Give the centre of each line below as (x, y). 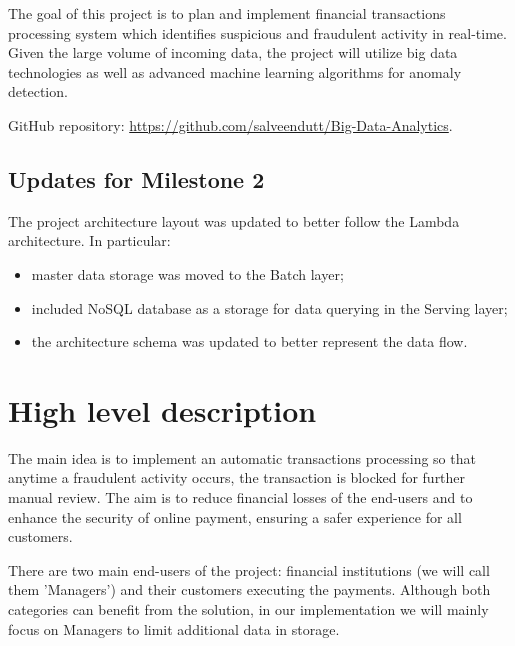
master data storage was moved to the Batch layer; (187, 273)
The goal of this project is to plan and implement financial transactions (227, 13)
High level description (162, 409)
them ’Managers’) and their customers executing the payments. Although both (249, 589)
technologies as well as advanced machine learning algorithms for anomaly (235, 71)
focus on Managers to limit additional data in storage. (174, 628)
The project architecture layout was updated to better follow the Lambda (234, 220)
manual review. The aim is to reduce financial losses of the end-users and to (240, 497)
